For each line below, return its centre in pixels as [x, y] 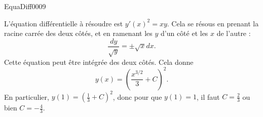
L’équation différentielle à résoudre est [64, 23]
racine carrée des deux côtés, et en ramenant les [78, 33]
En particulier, [27, 96]
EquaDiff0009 [25, 6]
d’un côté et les [184, 33]
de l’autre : [234, 33]
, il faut [208, 96]
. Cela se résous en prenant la [213, 23]
